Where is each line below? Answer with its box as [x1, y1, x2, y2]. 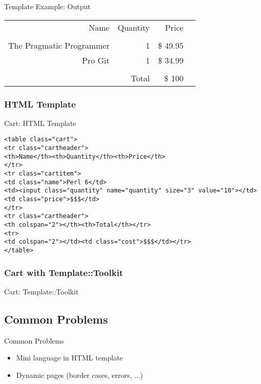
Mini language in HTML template [16, 352, 123, 363]
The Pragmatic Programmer [8, 39, 110, 51]
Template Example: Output [4, 1, 91, 11]
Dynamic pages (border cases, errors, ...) [16, 369, 143, 380]
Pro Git [82, 54, 110, 66]
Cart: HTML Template [4, 117, 76, 128]
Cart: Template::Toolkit [4, 286, 79, 296]
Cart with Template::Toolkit [4, 266, 123, 279]
